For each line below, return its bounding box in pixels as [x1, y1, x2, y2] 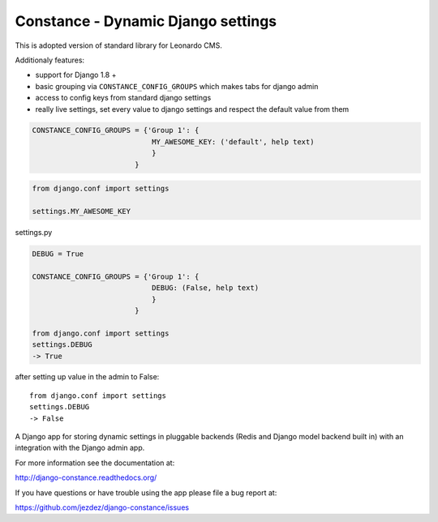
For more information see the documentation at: [15, 458, 175, 468]
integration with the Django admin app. [15, 443, 145, 453]
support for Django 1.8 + [35, 70, 117, 80]
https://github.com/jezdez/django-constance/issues [15, 503, 190, 512]
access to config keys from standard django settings [35, 93, 212, 103]
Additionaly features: [15, 55, 85, 65]
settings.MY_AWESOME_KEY [32, 207, 131, 216]
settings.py [15, 228, 53, 237]
